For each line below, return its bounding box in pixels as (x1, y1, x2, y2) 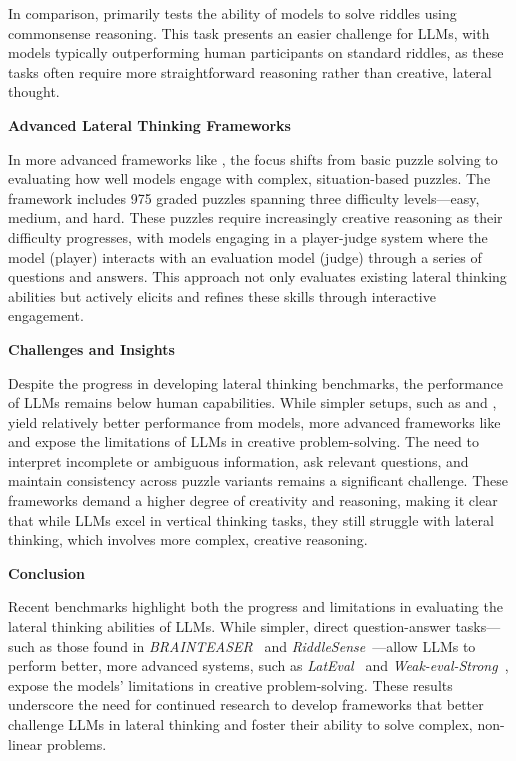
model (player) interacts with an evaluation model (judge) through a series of (8, 246, 482, 267)
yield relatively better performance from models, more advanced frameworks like (8, 411, 501, 432)
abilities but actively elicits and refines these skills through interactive (8, 285, 436, 306)
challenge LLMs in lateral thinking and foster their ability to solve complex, (8, 714, 473, 734)
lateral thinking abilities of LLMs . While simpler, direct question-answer (8, 616, 451, 637)
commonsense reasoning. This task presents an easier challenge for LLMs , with (8, 22, 490, 43)
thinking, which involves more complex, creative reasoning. (8, 529, 368, 550)
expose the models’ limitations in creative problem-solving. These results (8, 674, 453, 695)
